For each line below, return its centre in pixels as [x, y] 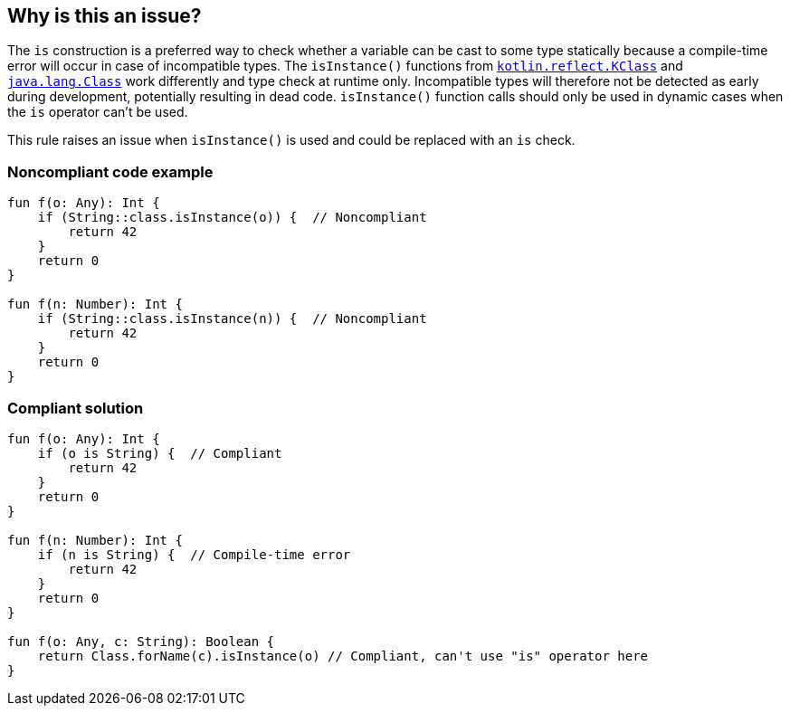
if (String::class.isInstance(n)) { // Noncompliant [232, 319]
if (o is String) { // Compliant [160, 453]
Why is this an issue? [105, 16]
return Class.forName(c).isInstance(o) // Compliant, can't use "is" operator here [343, 656]
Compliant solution [76, 408]
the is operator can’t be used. [98, 112]
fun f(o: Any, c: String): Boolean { [141, 641]
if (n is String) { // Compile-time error [194, 554]
